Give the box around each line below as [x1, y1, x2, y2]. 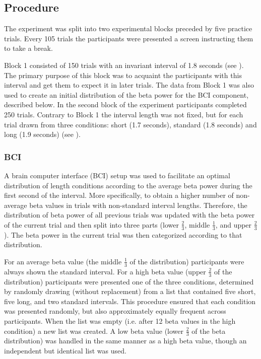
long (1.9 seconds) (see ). [4, 129, 81, 139]
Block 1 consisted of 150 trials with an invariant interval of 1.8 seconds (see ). [4, 59, 244, 70]
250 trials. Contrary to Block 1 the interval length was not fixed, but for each [4, 109, 243, 119]
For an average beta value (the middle [4, 256, 122, 266]
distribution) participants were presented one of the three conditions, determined [4, 276, 254, 286]
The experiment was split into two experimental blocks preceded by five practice [4, 23, 252, 34]
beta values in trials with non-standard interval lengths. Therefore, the [29, 199, 247, 210]
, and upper [215, 219, 252, 230]
